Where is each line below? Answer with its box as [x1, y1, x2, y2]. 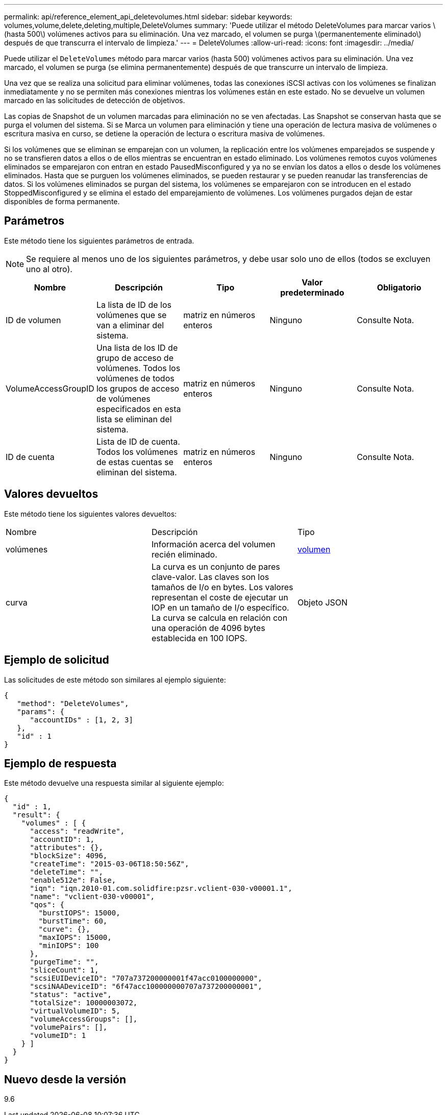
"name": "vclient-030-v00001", [30, 892, 155, 901]
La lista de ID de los [96, 299, 171, 310]
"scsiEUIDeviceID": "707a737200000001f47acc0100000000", [30, 974, 262, 983]
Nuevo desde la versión [4, 1073, 127, 1086]
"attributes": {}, [30, 843, 103, 852]
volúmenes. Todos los [96, 362, 181, 373]
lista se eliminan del [96, 414, 172, 424]
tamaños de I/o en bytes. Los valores [151, 581, 293, 592]
